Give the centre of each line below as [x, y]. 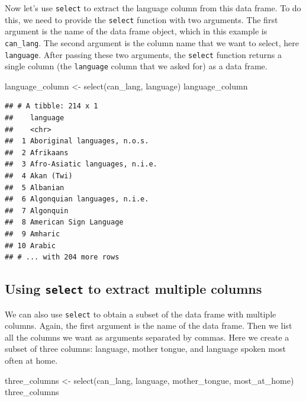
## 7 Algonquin [37, 211]
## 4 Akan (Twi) [39, 176]
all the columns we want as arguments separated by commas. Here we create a [147, 337]
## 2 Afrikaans [37, 153]
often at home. [31, 360]
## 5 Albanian [35, 187]
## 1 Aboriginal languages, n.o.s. [77, 141]
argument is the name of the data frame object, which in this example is [136, 31]
